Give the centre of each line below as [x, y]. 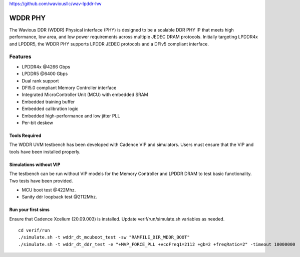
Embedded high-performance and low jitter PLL [71, 115]
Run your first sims [30, 209]
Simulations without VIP [35, 164]
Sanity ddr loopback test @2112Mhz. [59, 197]
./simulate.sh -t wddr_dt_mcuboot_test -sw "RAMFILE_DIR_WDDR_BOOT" [104, 237]
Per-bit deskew [38, 122]
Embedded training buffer [48, 101]
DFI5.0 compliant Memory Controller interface [69, 88]
